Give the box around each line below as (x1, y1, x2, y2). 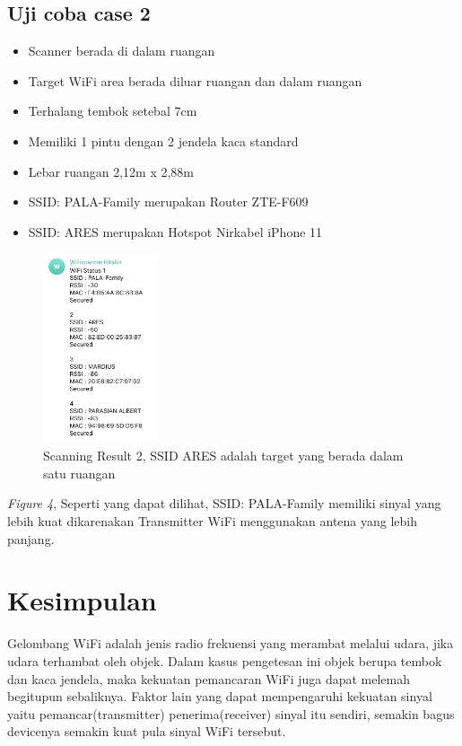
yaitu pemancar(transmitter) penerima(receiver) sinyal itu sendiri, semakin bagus (7, 704, 455, 723)
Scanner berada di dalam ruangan (28, 41, 215, 60)
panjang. (7, 529, 55, 548)
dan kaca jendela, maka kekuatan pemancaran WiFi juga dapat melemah (7, 669, 411, 688)
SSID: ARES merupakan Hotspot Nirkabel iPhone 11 (28, 222, 323, 241)
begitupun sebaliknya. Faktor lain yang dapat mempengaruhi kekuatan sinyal (7, 687, 432, 706)
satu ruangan (43, 463, 116, 482)
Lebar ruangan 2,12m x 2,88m (28, 162, 195, 180)
